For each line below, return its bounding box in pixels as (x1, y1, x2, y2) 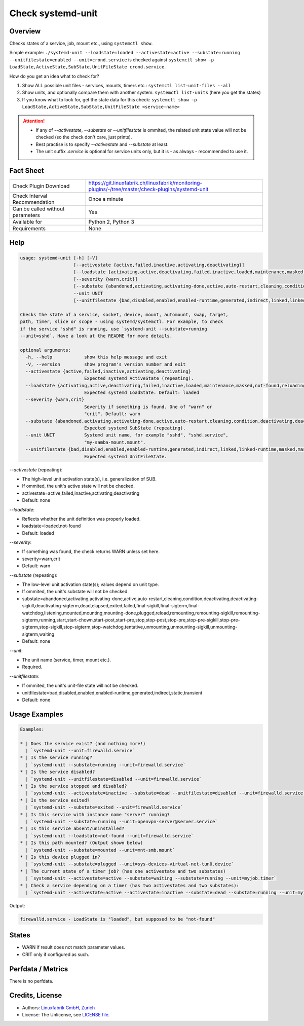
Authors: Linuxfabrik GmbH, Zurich (22, 1004, 95, 1011)
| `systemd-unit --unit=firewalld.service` (25, 748, 135, 754)
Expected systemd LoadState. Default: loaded (84, 390, 200, 395)
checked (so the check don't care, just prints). (35, 134, 132, 140)
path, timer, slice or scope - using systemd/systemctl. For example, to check (20, 319, 223, 324)
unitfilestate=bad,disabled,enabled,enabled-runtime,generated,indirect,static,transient (22, 689, 203, 695)
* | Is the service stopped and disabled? (20, 783, 127, 789)
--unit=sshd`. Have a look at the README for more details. (20, 333, 173, 339)
